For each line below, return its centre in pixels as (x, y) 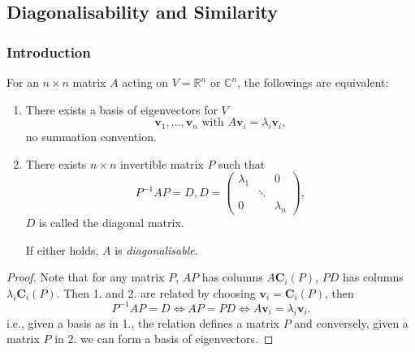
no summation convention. (91, 136)
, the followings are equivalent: (313, 82)
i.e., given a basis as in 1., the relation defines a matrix (143, 322)
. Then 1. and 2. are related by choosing (156, 292)
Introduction (49, 52)
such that (242, 163)
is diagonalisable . (156, 249)
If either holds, (62, 249)
